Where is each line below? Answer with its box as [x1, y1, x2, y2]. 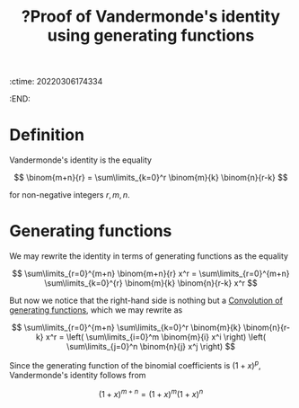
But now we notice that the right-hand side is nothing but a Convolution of [9, 295, 283, 306]
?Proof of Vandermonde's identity [21, 6, 281, 27]
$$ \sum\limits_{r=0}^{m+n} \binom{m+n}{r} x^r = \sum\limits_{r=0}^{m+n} [12, 268, 290, 279]
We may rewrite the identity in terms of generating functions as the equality [9, 251, 289, 262]
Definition [9, 125, 85, 146]
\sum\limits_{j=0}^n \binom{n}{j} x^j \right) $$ [66, 341, 236, 352]
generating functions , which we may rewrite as [9, 305, 183, 315]
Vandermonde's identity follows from [9, 369, 146, 380]
